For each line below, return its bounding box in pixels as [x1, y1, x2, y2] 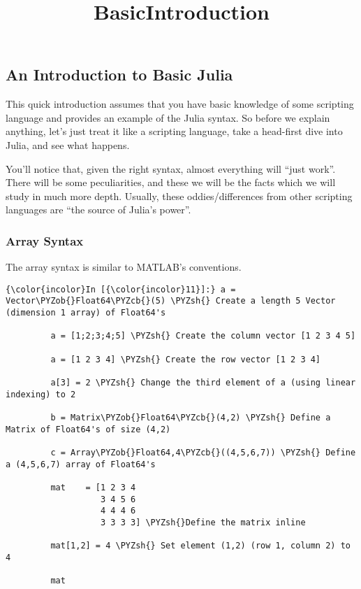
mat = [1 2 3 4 [50, 482, 136, 492]
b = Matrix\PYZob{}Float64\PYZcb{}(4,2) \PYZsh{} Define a [50, 412, 331, 423]
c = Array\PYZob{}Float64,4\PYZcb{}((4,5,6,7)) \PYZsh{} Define [50, 447, 356, 457]
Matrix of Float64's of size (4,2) [6, 424, 171, 434]
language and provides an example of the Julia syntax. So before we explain [6, 110, 330, 125]
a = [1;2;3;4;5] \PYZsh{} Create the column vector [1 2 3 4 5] [50, 331, 356, 341]
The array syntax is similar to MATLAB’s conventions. [6, 260, 242, 274]
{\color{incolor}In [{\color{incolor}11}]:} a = [6, 284, 236, 294]
